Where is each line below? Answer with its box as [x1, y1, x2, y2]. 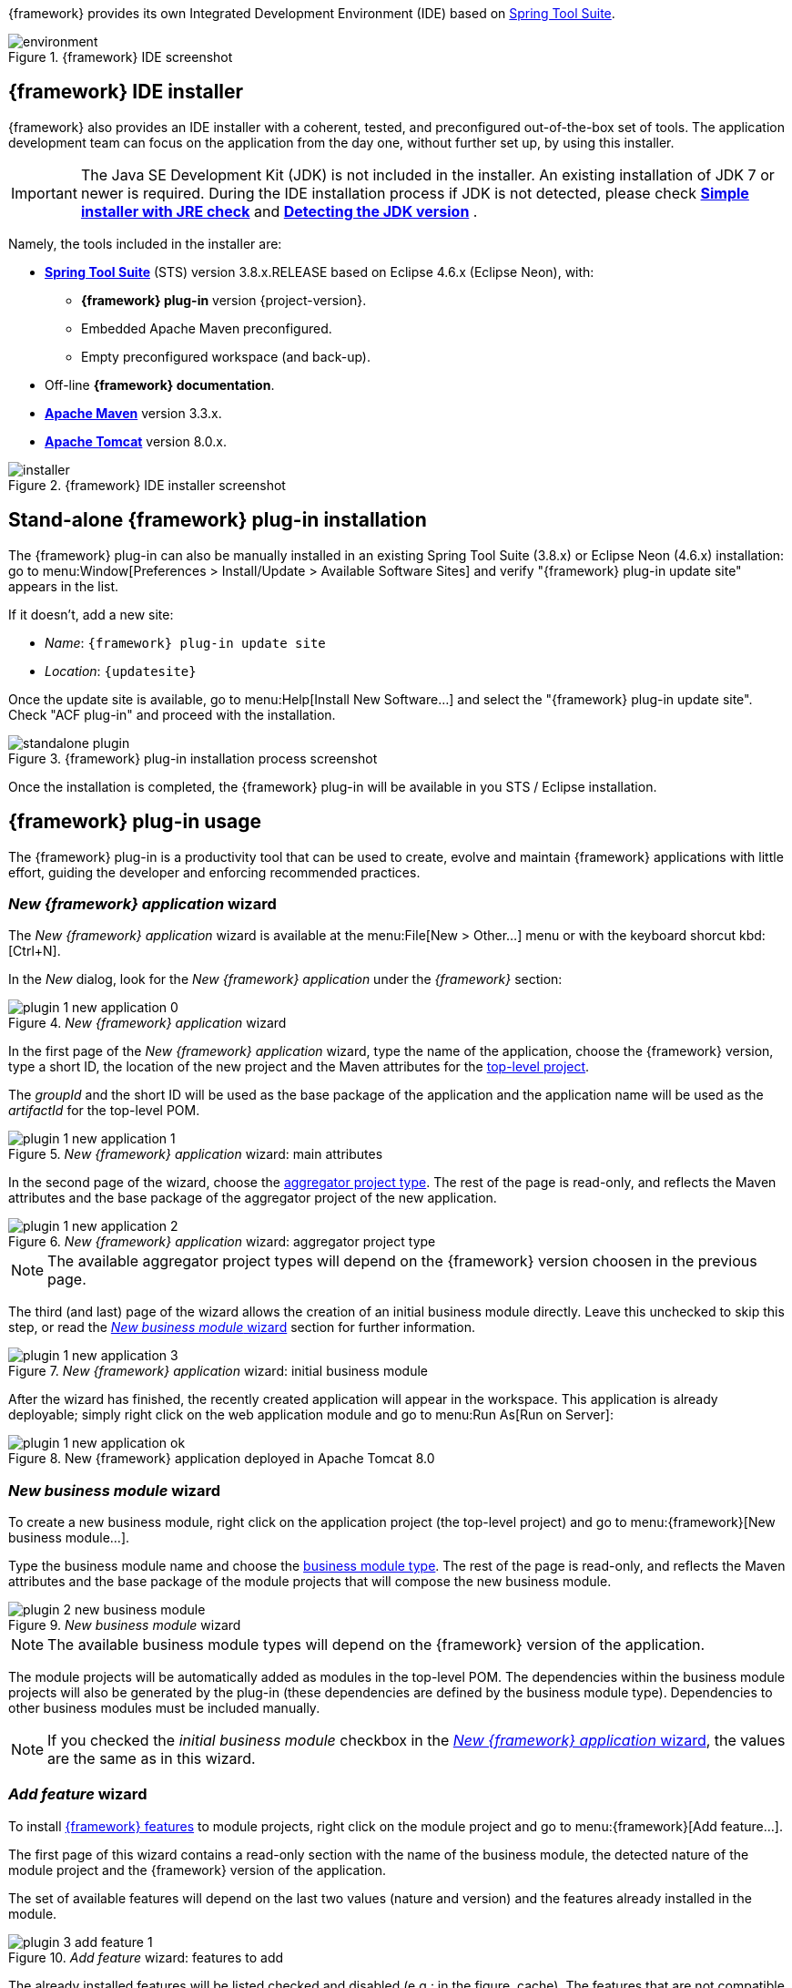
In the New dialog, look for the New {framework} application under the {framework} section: [8, 971, 563, 988]
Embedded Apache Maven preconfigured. [81, 320, 332, 336]
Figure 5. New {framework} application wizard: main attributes [8, 1146, 383, 1163]
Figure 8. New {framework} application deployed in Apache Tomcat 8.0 [8, 1450, 435, 1467]
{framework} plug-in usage [8, 810, 262, 834]
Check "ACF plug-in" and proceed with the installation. [8, 706, 336, 722]
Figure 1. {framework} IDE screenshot [8, 49, 233, 65]
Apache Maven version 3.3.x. [45, 405, 222, 421]
